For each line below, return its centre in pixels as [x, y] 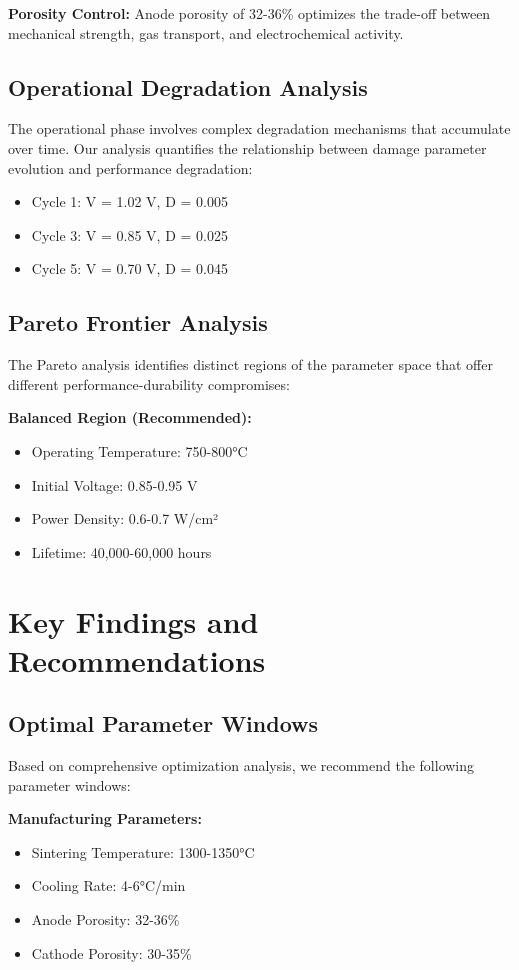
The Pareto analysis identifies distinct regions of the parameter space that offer [250, 364]
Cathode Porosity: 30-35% [111, 952]
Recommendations [137, 659]
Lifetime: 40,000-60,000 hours [121, 551]
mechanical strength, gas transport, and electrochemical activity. [206, 32]
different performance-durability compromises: [149, 383]
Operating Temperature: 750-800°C [139, 450]
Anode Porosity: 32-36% [105, 919]
